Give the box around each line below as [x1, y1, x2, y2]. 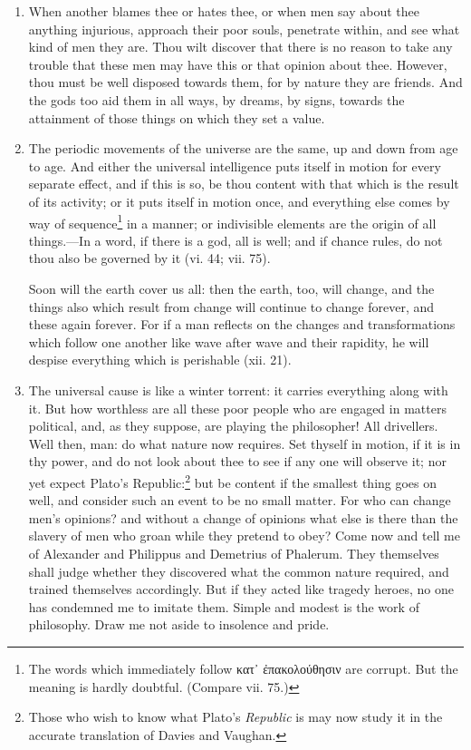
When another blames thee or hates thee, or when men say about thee [28, 2, 419, 20]
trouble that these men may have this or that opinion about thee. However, [28, 54, 447, 73]
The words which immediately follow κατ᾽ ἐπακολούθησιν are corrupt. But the [28, 658, 458, 677]
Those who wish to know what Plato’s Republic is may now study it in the [28, 707, 443, 726]
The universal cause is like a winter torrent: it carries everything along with [28, 380, 448, 399]
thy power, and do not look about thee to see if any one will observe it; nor [28, 452, 447, 471]
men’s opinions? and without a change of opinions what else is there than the [28, 508, 458, 527]
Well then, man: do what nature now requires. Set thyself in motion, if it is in [28, 433, 461, 453]
